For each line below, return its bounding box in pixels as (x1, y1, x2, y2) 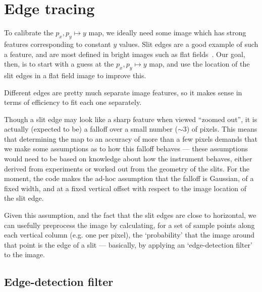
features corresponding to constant (4, 38, 111, 49)
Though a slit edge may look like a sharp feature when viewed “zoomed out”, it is (4, 113, 257, 124)
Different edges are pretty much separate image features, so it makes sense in (4, 87, 242, 97)
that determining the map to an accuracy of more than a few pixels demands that (4, 133, 257, 144)
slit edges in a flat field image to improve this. (4, 70, 146, 80)
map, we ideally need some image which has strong (88, 27, 246, 38)
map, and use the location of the (149, 59, 250, 69)
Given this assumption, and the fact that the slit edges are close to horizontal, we (4, 210, 256, 220)
